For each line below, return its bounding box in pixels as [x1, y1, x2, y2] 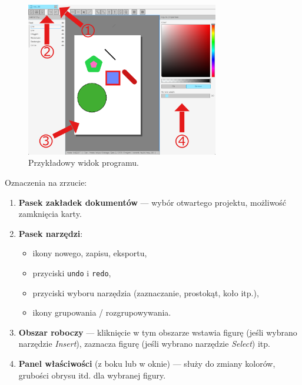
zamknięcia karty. [18, 207, 82, 220]
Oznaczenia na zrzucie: [5, 176, 87, 188]
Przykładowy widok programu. [28, 156, 139, 169]
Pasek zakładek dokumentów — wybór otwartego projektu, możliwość [18, 196, 287, 208]
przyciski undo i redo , [32, 266, 111, 279]
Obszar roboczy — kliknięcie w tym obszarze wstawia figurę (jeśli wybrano [18, 326, 297, 338]
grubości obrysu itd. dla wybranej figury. [18, 369, 166, 381]
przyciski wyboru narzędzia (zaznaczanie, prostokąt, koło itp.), [32, 286, 259, 299]
